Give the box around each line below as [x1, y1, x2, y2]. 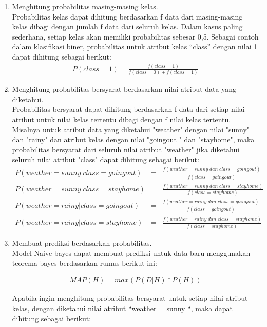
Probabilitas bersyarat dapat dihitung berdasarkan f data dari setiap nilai [12, 104, 245, 114]
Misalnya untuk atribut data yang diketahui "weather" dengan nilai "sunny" [12, 124, 250, 134]
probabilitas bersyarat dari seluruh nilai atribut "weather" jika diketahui [12, 144, 240, 155]
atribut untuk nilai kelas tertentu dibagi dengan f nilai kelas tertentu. [12, 114, 231, 124]
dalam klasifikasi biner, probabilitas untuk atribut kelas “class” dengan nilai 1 [12, 41, 258, 52]
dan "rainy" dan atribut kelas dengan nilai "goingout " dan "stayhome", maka [12, 134, 255, 145]
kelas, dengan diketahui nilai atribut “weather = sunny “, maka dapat [12, 303, 233, 313]
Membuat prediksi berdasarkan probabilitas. [12, 237, 152, 248]
